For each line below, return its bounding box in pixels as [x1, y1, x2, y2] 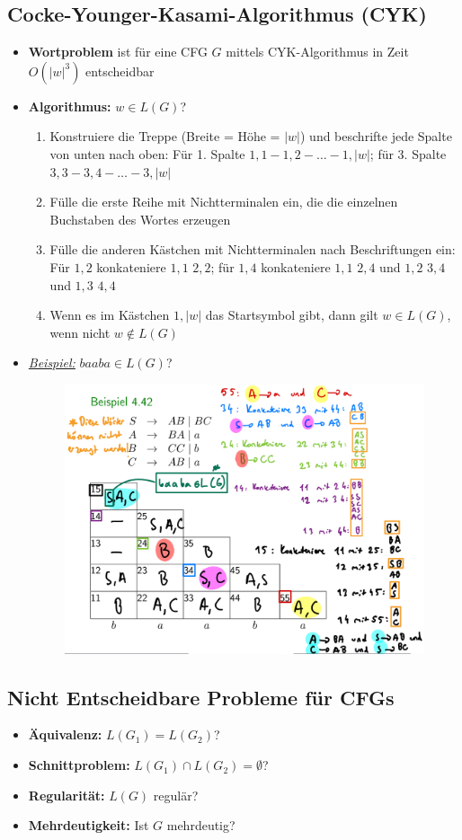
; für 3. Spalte [369, 144, 447, 163]
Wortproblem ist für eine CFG [28, 42, 208, 61]
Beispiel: [28, 353, 76, 372]
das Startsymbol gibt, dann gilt [205, 305, 378, 324]
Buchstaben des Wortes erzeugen [49, 209, 231, 228]
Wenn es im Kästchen [49, 305, 170, 324]
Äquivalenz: [28, 725, 102, 744]
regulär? [153, 785, 199, 804]
